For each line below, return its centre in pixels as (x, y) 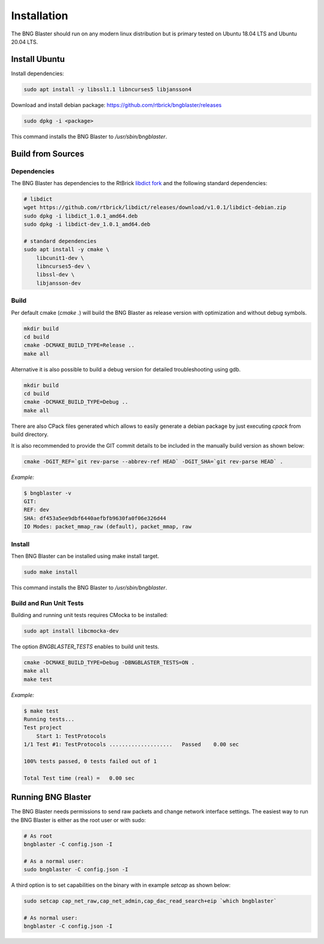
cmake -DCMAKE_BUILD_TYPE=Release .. (79, 345)
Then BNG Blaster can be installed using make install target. (85, 556)
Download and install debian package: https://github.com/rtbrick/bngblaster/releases (116, 105)
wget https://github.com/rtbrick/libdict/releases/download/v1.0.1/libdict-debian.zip (155, 208)
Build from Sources (48, 154)
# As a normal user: (54, 861)
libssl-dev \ (55, 275)
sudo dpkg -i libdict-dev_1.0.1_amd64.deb (87, 224)
